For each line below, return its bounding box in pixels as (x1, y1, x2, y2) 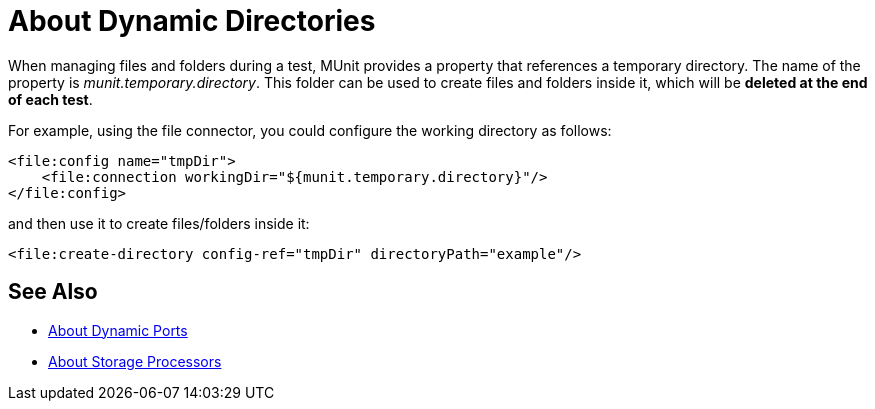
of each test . (8, 90, 93, 108)
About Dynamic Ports (48, 321, 188, 339)
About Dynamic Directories (8, 4, 376, 38)
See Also (8, 279, 98, 305)
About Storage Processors (48, 352, 222, 370)
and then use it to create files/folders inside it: (8, 214, 310, 232)
